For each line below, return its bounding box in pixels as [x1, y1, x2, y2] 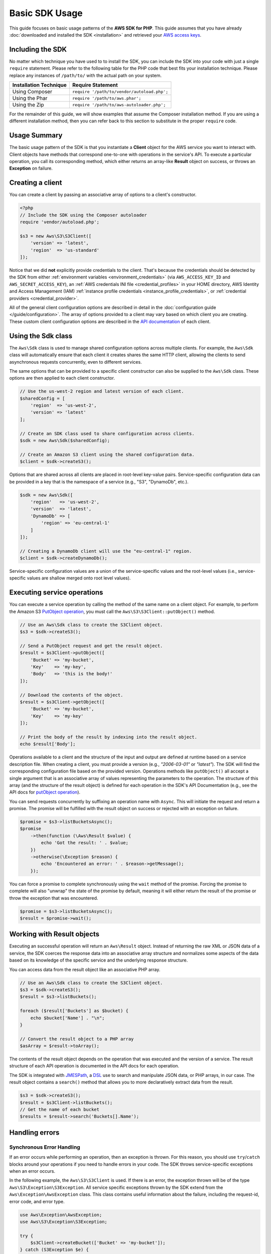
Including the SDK [9, 45, 67, 54]
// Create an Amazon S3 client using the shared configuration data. [20, 451, 195, 457]
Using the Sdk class [9, 332, 73, 340]
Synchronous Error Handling [9, 1144, 80, 1151]
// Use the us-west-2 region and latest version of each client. [20, 389, 184, 394]
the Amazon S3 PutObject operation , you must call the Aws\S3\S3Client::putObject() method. [9, 608, 215, 614]
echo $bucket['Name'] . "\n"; [30, 1015, 105, 1021]
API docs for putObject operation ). [9, 789, 80, 795]
